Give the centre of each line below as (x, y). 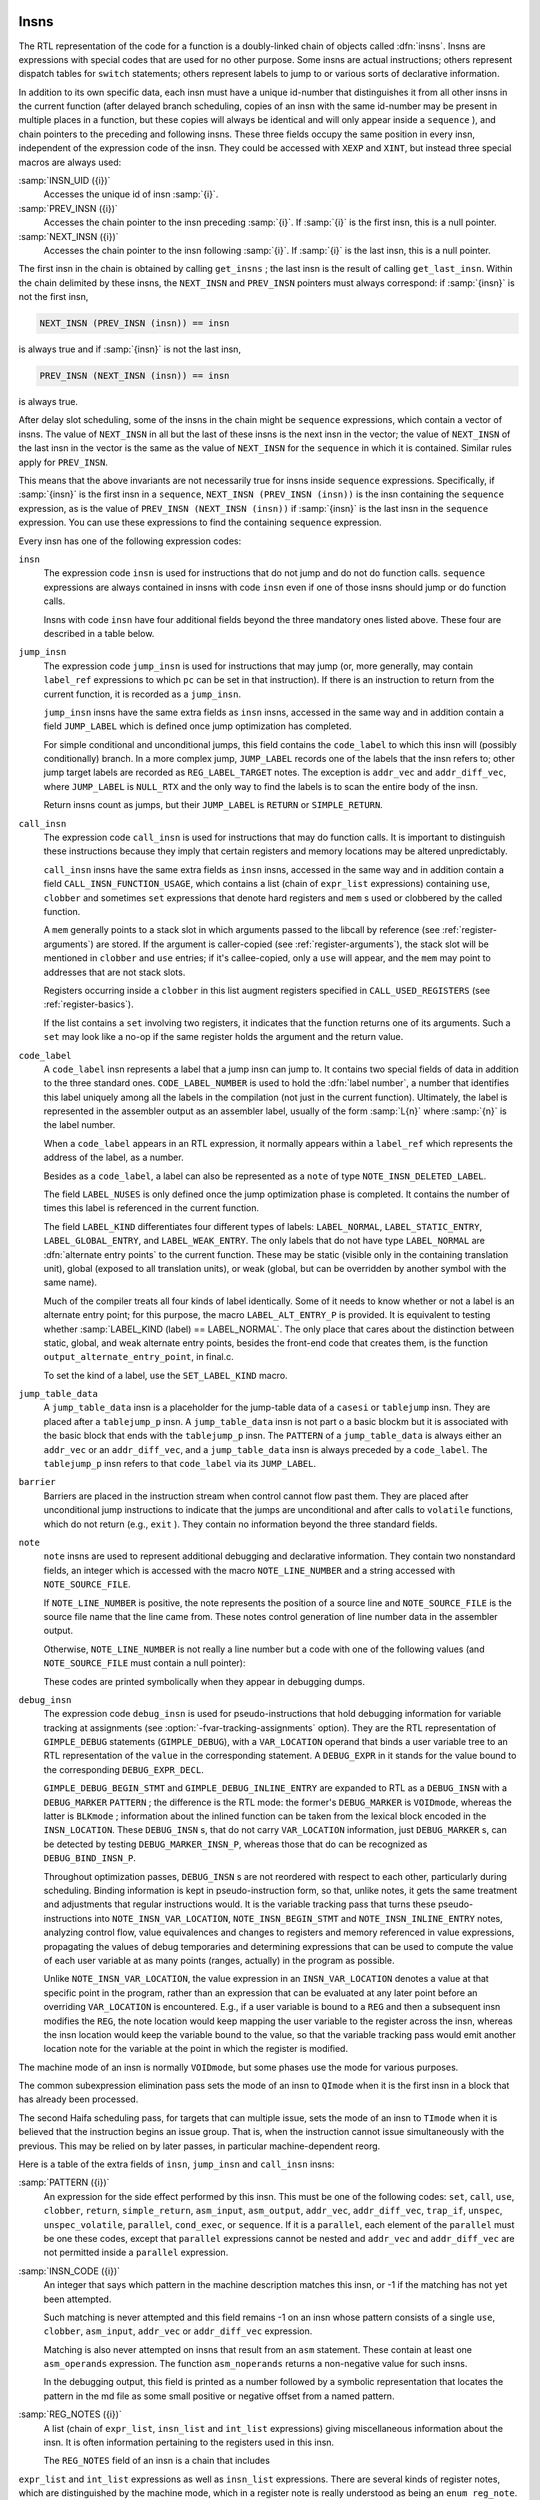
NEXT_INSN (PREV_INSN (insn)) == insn (134, 323)
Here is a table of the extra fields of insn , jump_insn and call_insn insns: (176, 2164)
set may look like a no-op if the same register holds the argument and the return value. (223, 1037)
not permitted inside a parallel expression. (136, 2252)
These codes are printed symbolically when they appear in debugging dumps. (204, 1681)
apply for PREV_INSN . (63, 462)
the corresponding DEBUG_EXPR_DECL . (123, 1769)
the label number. (79, 1125)
